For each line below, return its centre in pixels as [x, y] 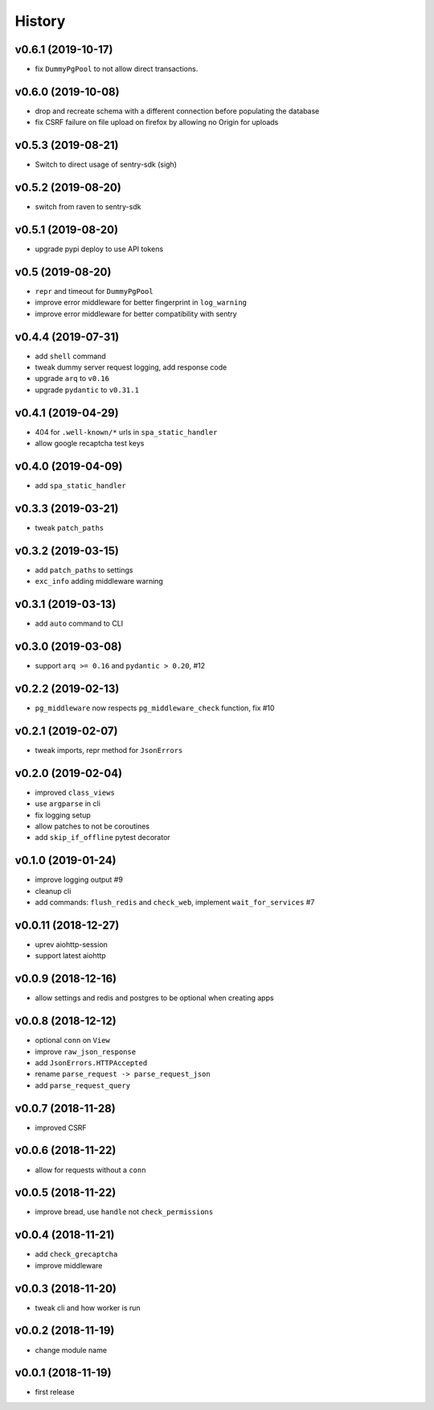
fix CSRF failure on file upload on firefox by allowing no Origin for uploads [157, 122]
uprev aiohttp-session [72, 944]
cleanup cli [53, 891]
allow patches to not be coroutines [92, 826]
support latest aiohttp [70, 956]
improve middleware [69, 1265]
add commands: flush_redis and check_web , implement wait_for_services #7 [175, 903]
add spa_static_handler [80, 486]
